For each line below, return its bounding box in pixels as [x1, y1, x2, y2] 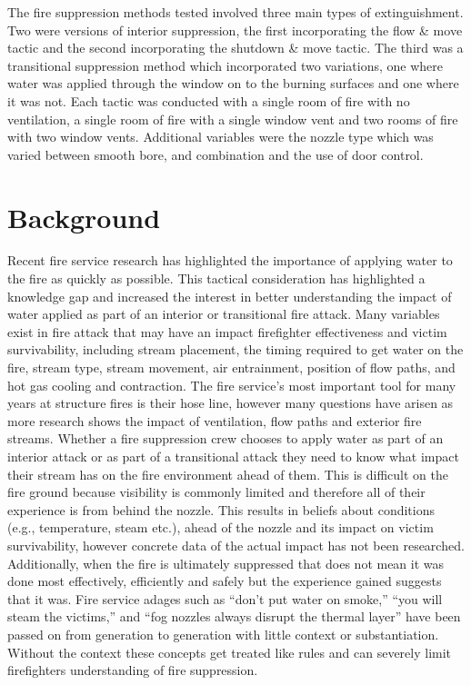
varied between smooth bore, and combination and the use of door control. [7, 144, 424, 164]
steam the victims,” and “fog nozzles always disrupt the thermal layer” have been [7, 607, 461, 626]
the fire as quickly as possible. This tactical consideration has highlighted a [7, 269, 426, 288]
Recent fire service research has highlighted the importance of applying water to [7, 251, 453, 270]
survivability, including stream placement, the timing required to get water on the [7, 340, 464, 359]
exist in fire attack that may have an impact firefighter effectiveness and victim [7, 322, 447, 341]
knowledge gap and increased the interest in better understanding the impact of [7, 286, 452, 305]
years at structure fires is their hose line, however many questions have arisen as [7, 393, 454, 412]
